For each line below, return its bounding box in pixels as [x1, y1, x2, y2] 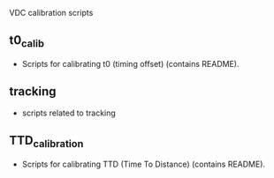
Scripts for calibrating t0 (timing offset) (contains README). [21, 59, 240, 69]
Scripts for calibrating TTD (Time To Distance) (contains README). [21, 159, 266, 169]
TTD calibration [9, 133, 84, 151]
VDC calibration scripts [9, 8, 94, 18]
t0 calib [9, 33, 45, 50]
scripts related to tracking [21, 108, 117, 118]
